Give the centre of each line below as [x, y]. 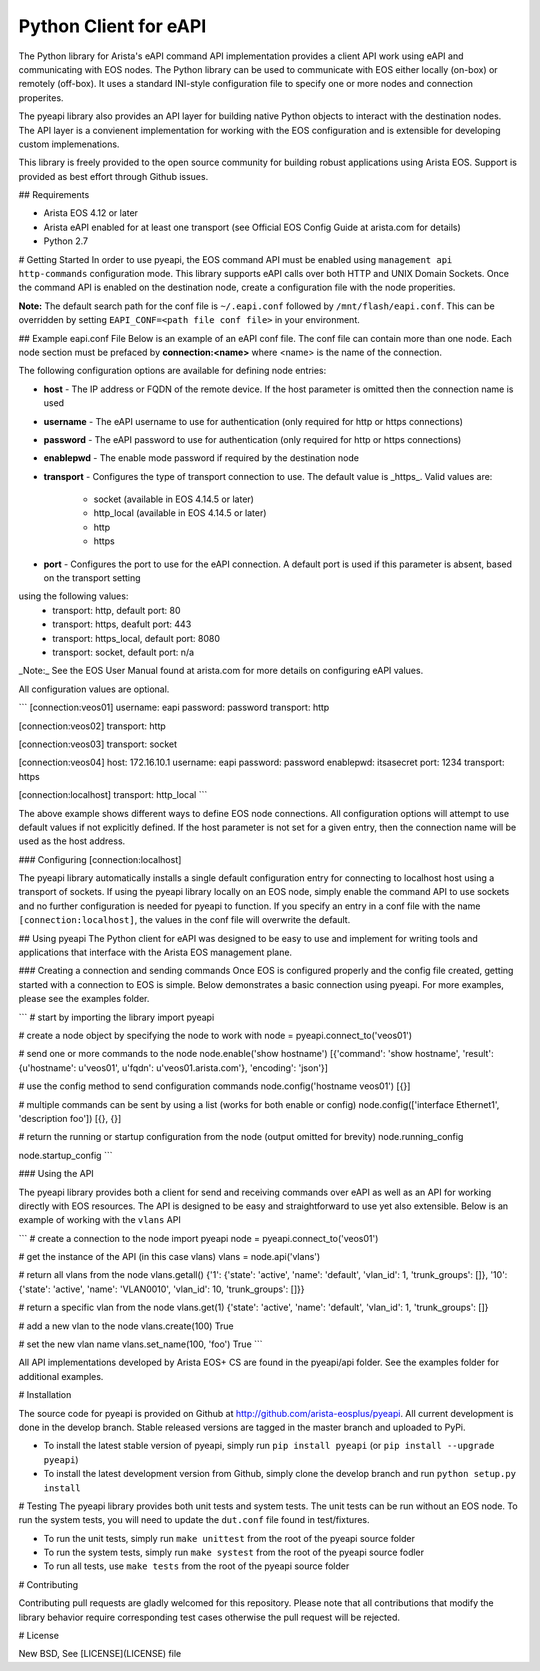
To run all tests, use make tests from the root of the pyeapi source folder [196, 1566]
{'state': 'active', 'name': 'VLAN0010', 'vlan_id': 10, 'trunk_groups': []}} [161, 1289]
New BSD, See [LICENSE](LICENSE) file [100, 1654]
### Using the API [56, 1174]
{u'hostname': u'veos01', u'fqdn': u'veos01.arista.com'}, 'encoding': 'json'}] [173, 1067]
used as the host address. [72, 841]
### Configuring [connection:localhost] [100, 859]
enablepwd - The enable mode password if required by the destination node [201, 458]
